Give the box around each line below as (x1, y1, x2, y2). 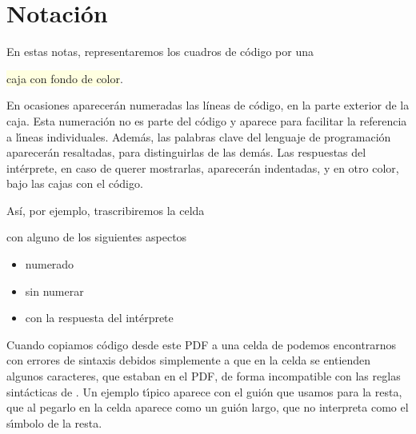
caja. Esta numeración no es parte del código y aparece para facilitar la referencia (6, 112, 407, 129)
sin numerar (25, 282, 84, 299)
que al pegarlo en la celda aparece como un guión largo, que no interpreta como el (6, 399, 409, 416)
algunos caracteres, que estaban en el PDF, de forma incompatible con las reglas (6, 368, 401, 384)
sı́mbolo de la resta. (6, 414, 102, 431)
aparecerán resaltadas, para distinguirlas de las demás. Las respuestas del (6, 144, 366, 161)
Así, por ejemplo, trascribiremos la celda (6, 201, 205, 218)
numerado (25, 256, 74, 273)
